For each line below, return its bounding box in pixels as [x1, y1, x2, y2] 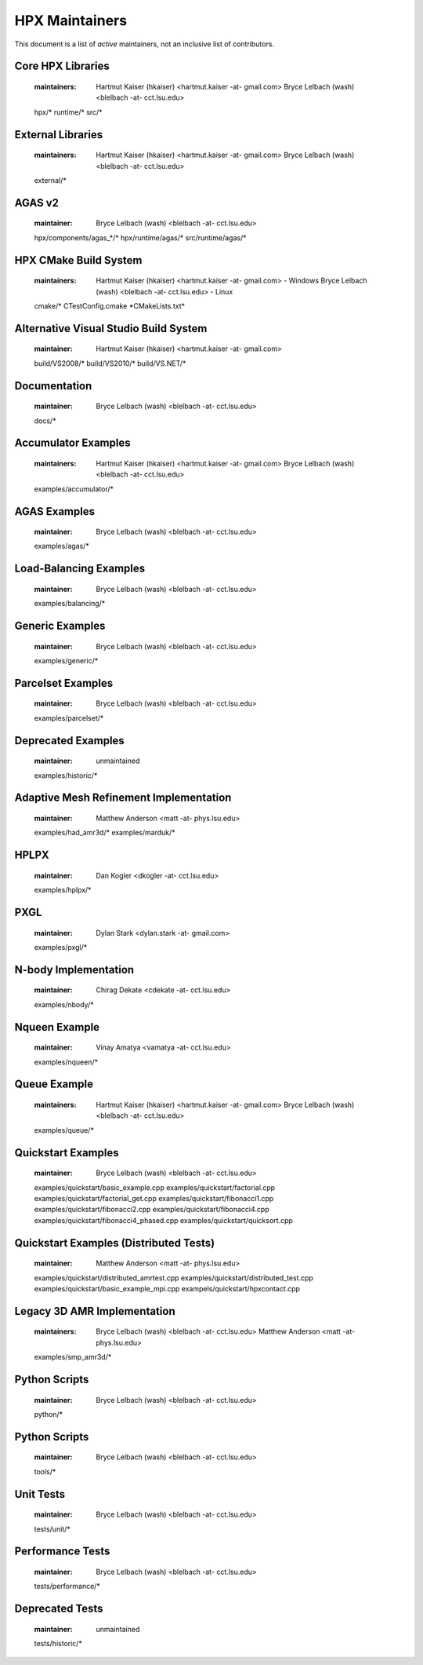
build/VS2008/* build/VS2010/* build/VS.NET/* [34, 358, 186, 368]
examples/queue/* [34, 1125, 94, 1134]
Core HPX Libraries [14, 60, 110, 73]
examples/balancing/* [34, 599, 106, 608]
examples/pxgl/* [34, 943, 88, 952]
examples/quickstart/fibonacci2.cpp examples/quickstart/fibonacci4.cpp [34, 1205, 269, 1214]
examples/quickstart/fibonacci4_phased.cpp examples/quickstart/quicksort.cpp [34, 1215, 294, 1225]
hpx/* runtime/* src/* [34, 107, 103, 117]
